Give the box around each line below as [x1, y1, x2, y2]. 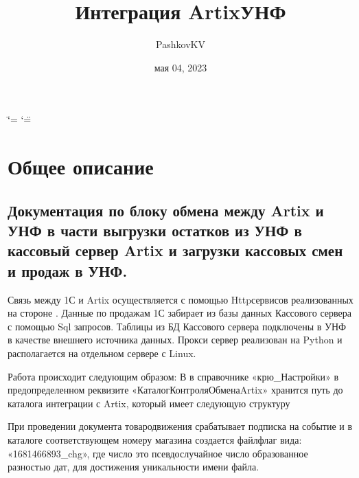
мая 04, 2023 [154, 60, 207, 74]
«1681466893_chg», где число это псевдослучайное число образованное [8, 446, 308, 460]
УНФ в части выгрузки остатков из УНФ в [8, 220, 302, 241]
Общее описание [8, 152, 154, 181]
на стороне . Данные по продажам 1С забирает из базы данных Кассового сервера [8, 306, 351, 320]
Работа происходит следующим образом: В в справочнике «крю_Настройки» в [8, 369, 339, 383]
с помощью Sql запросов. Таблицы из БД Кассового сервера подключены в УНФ [8, 319, 347, 333]
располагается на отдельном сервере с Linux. [8, 346, 196, 361]
